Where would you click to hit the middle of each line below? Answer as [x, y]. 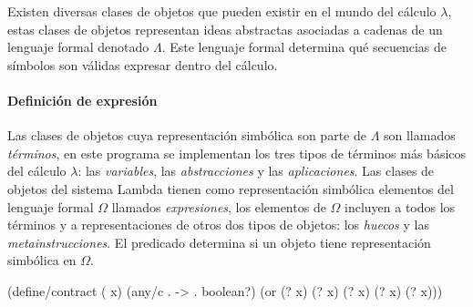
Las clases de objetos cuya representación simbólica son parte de [187, 135]
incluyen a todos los [400, 206]
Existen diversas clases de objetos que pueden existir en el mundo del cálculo [222, 11]
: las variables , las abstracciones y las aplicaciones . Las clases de [256, 171]
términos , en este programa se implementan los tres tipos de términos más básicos [237, 153]
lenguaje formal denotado [78, 47]
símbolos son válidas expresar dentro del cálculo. [143, 64]
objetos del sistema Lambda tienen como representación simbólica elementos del [231, 188]
